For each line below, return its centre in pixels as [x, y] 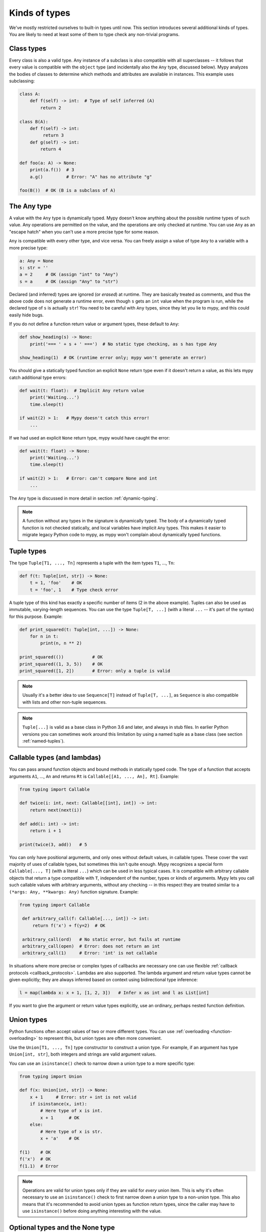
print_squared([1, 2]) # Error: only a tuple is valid [95, 671]
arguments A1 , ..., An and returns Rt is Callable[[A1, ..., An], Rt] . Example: [94, 776]
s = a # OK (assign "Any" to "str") [69, 281]
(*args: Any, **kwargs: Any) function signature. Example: [74, 891]
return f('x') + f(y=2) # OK [69, 925]
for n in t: [44, 636]
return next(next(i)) [56, 810]
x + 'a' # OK [60, 1139]
